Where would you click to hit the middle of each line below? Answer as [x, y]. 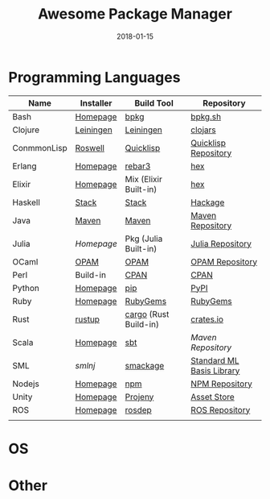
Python [26, 288]
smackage [145, 365]
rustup [88, 319]
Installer [96, 103]
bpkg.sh [206, 116]
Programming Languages [94, 77]
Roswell [90, 148]
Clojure [26, 130]
